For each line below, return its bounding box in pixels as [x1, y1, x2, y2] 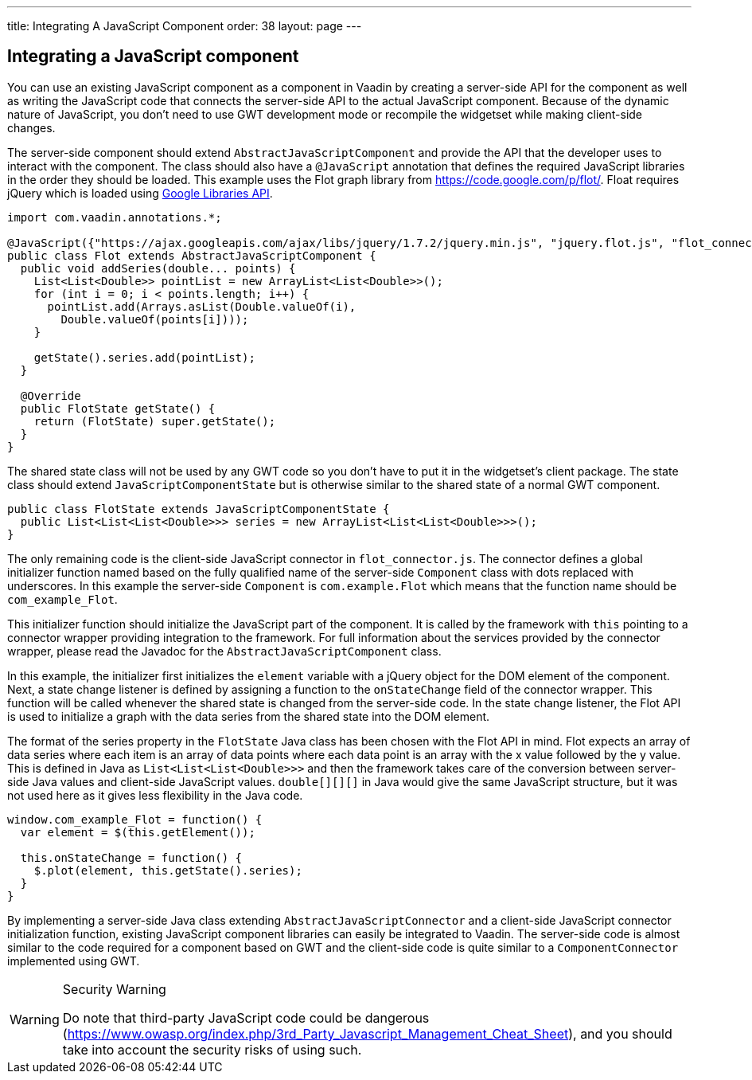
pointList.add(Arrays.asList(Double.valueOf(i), [47, 299, 357, 313]
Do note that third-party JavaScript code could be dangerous [62, 1009, 430, 1026]
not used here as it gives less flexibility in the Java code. [7, 788, 303, 802]
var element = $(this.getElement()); [20, 825, 255, 839]
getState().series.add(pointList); [33, 350, 255, 364]
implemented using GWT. [7, 953, 140, 968]
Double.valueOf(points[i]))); [60, 312, 249, 326]
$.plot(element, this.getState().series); [33, 863, 302, 877]
